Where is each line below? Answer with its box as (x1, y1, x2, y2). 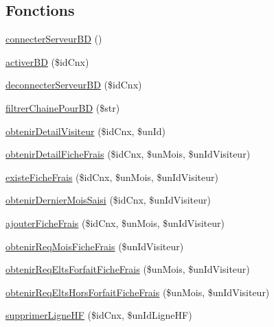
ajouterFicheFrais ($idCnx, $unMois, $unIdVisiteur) (5, 215, 225, 230)
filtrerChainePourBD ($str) (5, 100, 120, 114)
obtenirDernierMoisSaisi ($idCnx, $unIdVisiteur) (5, 193, 211, 207)
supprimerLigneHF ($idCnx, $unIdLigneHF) (5, 308, 192, 322)
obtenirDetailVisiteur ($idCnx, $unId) (5, 123, 165, 138)
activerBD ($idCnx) (5, 54, 89, 69)
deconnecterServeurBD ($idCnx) (5, 77, 142, 92)
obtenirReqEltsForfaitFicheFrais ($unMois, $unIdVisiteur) (5, 262, 250, 276)
